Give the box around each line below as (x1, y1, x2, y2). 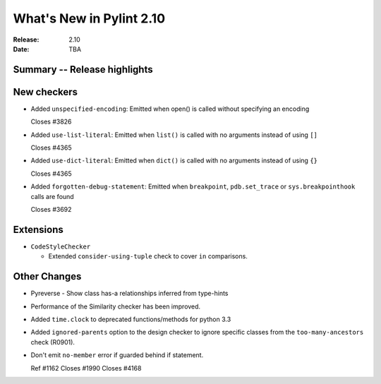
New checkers (13, 85, 78, 98)
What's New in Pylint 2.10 (13, 11, 166, 26)
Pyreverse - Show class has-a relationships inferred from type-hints (30, 289, 229, 298)
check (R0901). (30, 337, 75, 346)
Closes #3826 (30, 117, 72, 126)
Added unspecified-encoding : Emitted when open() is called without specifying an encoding (30, 104, 310, 113)
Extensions (13, 223, 64, 236)
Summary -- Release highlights (13, 64, 153, 76)
